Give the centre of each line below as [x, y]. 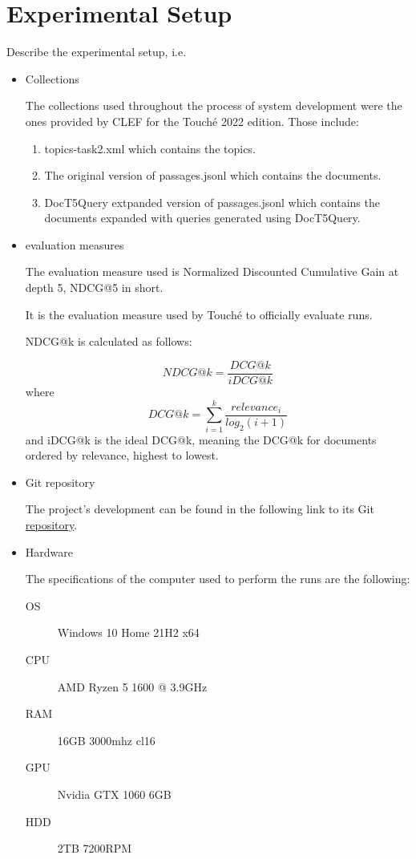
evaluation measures [75, 244]
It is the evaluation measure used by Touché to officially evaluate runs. [199, 314]
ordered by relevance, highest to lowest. [122, 455]
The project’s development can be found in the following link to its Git [200, 509]
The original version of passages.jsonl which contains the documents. [213, 175]
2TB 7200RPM [95, 848]
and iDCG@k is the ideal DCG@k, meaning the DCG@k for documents [201, 439]
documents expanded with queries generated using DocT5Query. [202, 218]
